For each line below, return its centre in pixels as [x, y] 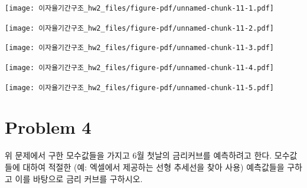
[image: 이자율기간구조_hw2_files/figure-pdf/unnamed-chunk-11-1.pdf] [139, 8]
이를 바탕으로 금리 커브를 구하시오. [79, 178]
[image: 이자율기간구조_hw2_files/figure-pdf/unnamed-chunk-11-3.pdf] [139, 48]
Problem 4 [48, 127]
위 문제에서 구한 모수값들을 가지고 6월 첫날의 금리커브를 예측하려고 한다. [138, 155]
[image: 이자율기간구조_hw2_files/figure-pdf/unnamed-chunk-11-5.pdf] [139, 88]
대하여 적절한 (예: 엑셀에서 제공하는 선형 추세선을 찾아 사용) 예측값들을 [153, 167]
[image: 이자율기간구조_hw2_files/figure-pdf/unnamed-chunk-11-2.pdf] [139, 28]
